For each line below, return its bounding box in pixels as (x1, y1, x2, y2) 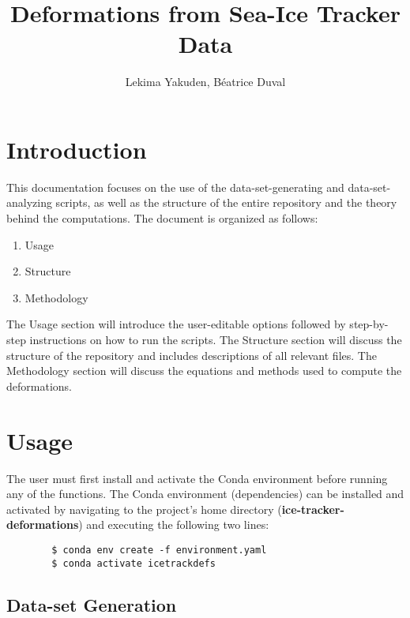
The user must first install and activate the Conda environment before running (6, 470, 388, 486)
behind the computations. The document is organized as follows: (6, 210, 318, 227)
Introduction (6, 133, 147, 165)
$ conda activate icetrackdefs (51, 557, 216, 569)
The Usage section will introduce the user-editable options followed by (6, 316, 346, 332)
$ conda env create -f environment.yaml (51, 544, 267, 556)
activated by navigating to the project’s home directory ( (6, 500, 282, 517)
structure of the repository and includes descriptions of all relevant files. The (6, 346, 377, 363)
